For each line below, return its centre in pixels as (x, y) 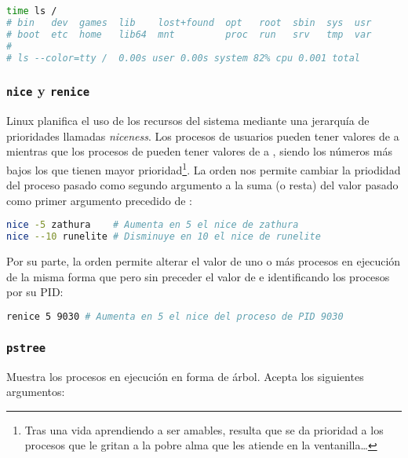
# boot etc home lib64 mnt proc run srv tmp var (189, 34)
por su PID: (35, 292)
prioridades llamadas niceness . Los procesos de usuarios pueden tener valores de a (203, 136)
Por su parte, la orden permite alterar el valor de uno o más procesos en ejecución (204, 261)
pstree (26, 348)
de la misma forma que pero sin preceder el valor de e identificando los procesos (198, 276)
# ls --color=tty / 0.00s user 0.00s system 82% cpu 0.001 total (184, 58)
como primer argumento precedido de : (99, 200)
